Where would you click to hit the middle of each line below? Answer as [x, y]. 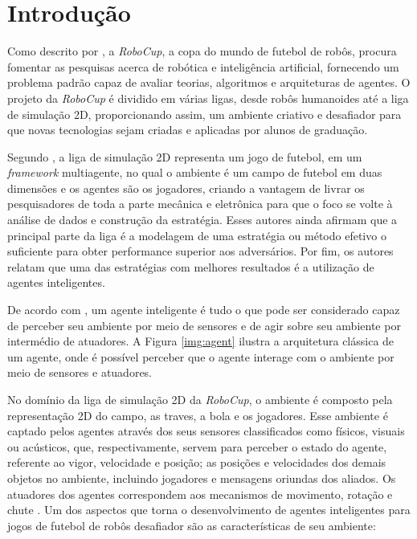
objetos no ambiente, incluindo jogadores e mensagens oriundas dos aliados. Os [202, 478]
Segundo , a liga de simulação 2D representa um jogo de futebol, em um [185, 156]
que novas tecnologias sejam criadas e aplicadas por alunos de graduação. [188, 130]
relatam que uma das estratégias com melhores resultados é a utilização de [191, 266]
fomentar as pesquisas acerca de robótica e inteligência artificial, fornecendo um [203, 66]
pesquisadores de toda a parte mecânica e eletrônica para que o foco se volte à [200, 204]
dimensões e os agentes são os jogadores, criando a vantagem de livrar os [186, 188]
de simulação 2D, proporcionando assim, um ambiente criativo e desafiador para [204, 114]
